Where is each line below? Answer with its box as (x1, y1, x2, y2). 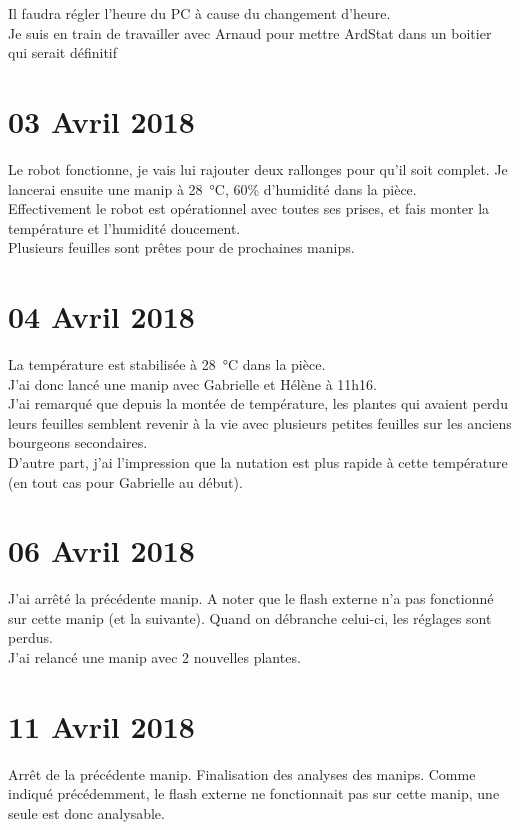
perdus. (8, 627, 53, 648)
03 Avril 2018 (8, 100, 195, 141)
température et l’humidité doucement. (8, 217, 241, 238)
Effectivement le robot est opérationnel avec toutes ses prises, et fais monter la (8, 198, 490, 219)
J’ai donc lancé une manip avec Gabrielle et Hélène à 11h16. (8, 373, 377, 394)
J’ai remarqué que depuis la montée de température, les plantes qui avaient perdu (8, 393, 508, 414)
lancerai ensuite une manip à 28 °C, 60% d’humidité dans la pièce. (8, 178, 417, 199)
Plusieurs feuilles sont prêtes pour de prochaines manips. (8, 237, 355, 258)
